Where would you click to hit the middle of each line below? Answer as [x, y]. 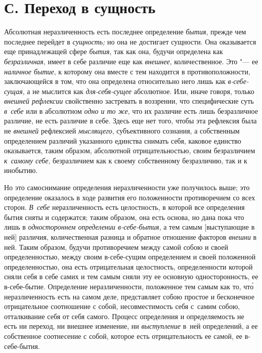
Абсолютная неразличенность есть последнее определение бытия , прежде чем [125, 32]
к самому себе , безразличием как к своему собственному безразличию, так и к [126, 160]
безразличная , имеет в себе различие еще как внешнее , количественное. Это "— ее [131, 61]
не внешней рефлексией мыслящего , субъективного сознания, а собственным [122, 131]
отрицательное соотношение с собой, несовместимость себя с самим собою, [122, 306]
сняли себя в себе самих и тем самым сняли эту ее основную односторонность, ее [131, 276]
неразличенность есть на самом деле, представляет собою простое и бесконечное [129, 296]
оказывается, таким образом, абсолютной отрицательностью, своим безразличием [130, 150]
